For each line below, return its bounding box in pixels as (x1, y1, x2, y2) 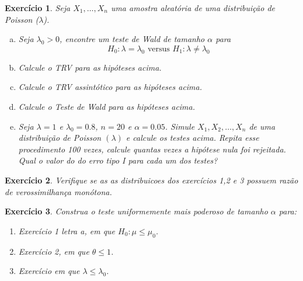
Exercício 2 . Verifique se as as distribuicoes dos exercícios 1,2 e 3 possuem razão (5, 174, 298, 186)
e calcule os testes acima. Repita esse (126, 131, 259, 144)
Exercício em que (18, 265, 80, 277)
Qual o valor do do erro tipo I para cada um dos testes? (18, 154, 218, 166)
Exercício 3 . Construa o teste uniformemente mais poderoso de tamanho (5, 205, 268, 217)
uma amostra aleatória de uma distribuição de (110, 2, 275, 13)
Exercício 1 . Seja (5, 2, 71, 13)
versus (147, 44, 170, 53)
